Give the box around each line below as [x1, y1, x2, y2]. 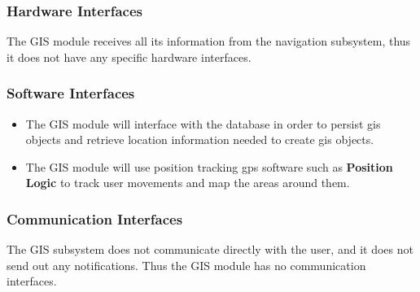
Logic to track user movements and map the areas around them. [25, 174, 350, 191]
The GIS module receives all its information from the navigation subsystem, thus [7, 33, 411, 50]
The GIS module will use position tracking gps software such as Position [25, 158, 393, 175]
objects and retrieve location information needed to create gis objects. [25, 131, 374, 148]
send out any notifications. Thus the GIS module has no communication [7, 256, 366, 273]
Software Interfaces [7, 83, 135, 103]
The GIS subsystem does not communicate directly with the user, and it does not [7, 241, 413, 258]
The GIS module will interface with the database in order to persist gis [25, 115, 381, 132]
